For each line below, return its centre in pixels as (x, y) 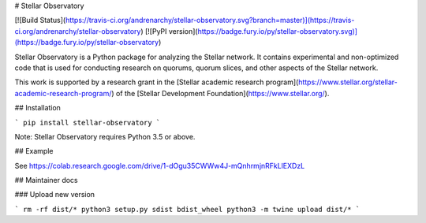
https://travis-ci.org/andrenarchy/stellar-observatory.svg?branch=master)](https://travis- (210, 20)
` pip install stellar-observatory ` (88, 123)
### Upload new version (54, 195)
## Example (34, 151)
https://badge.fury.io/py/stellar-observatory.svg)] (278, 31)
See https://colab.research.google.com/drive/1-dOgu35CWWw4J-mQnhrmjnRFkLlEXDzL (160, 165)
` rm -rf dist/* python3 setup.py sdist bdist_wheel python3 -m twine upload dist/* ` (187, 209)
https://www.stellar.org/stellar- (348, 82)
